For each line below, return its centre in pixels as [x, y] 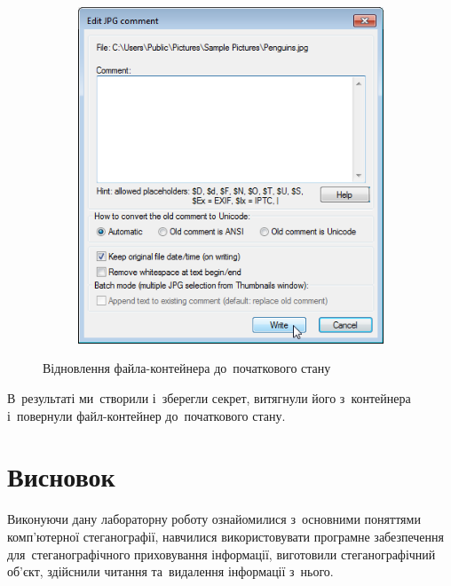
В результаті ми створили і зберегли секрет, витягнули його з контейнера [209, 398]
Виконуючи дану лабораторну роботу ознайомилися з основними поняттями [214, 519]
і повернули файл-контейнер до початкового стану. [146, 415]
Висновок [61, 476]
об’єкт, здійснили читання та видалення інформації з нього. [170, 571]
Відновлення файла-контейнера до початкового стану [187, 368]
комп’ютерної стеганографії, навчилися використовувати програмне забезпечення [226, 536]
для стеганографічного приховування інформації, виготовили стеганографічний [222, 554]
